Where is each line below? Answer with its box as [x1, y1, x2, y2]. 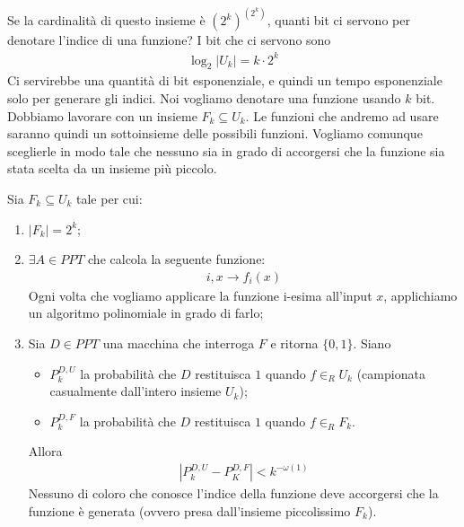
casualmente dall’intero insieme [49, 382, 222, 400]
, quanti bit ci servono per [267, 11, 410, 30]
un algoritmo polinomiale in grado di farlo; [28, 303, 264, 322]
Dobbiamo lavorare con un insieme [7, 106, 197, 125]
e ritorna [270, 333, 319, 352]
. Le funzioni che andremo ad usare [245, 106, 439, 125]
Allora [28, 442, 63, 461]
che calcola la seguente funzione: [88, 250, 266, 268]
